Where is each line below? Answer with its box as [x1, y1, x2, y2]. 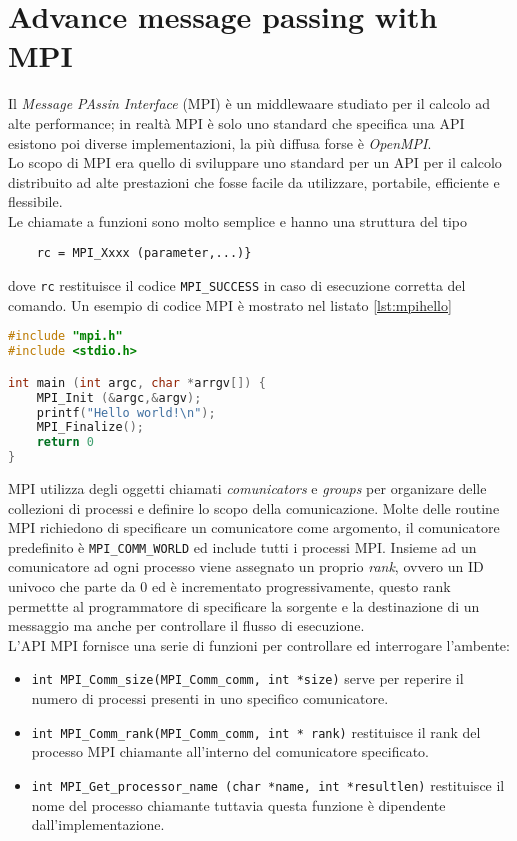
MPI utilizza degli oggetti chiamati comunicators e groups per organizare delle [8, 478, 487, 499]
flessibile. [8, 191, 63, 212]
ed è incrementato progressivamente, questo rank [151, 576, 451, 597]
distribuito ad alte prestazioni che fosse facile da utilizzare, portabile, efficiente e [8, 171, 500, 192]
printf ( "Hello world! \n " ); [36, 405, 216, 420]
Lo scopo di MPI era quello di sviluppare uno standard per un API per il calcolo [8, 152, 502, 173]
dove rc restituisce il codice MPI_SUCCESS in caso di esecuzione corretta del [8, 275, 466, 296]
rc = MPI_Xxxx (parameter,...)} [36, 246, 252, 261]
